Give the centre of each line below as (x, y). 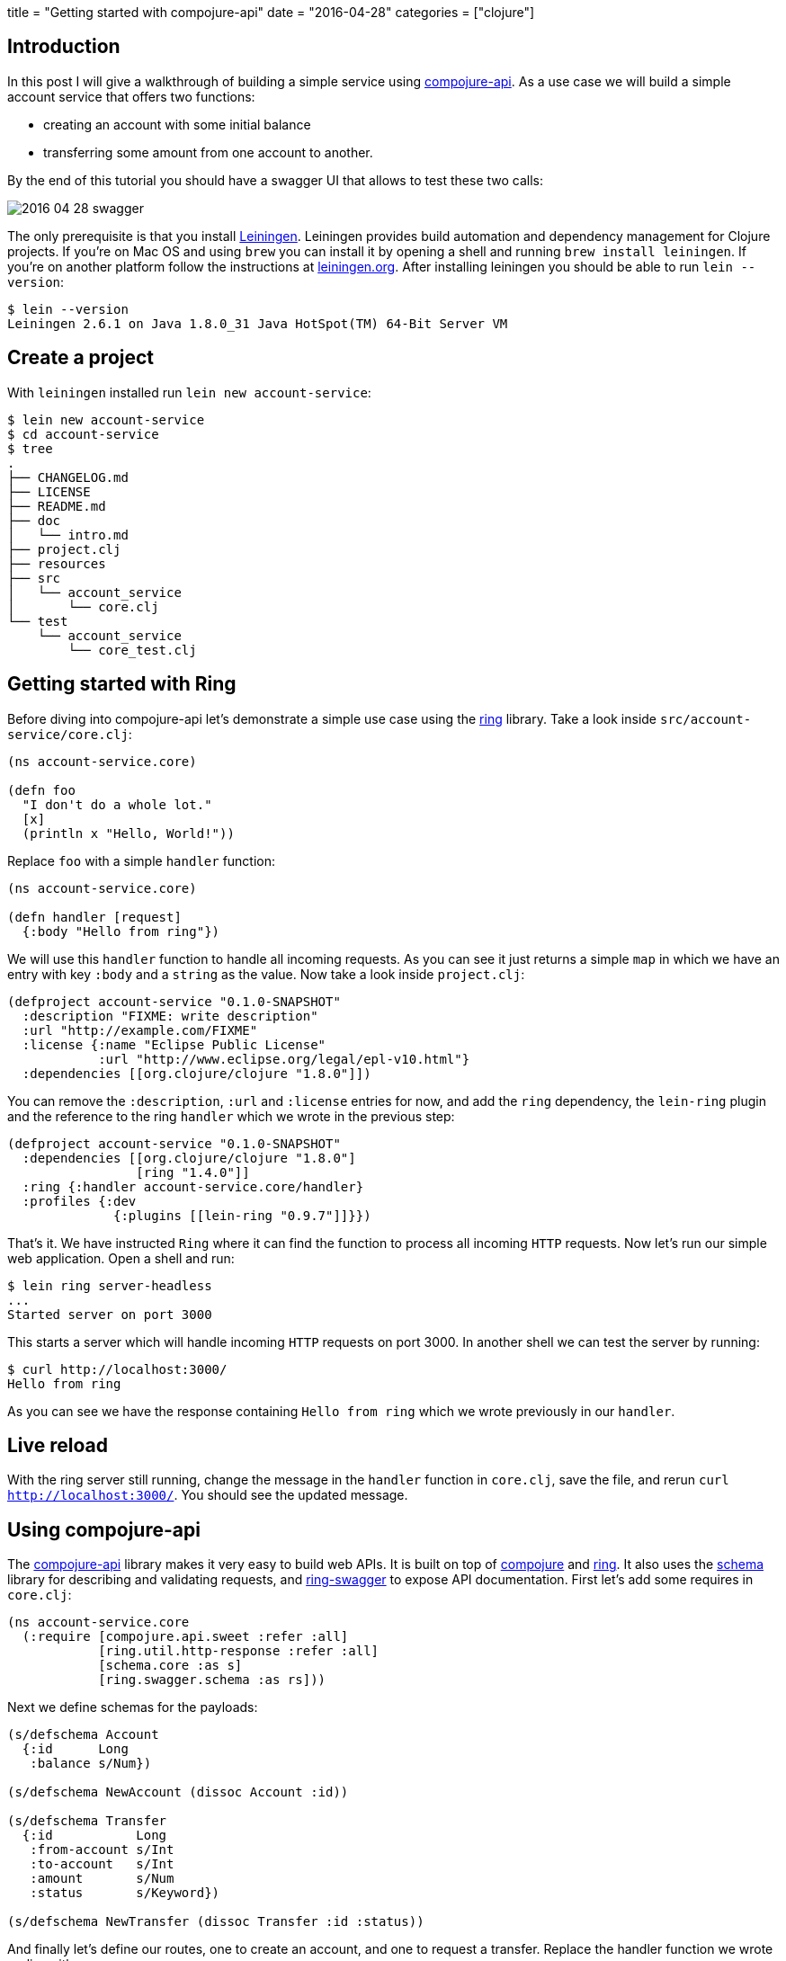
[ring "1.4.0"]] (193, 1172)
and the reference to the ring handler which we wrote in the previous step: (231, 1116)
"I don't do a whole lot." (117, 804)
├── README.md (57, 506)
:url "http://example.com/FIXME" (140, 1030)
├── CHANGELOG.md (68, 477)
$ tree (30, 448)
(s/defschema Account (83, 1735)
